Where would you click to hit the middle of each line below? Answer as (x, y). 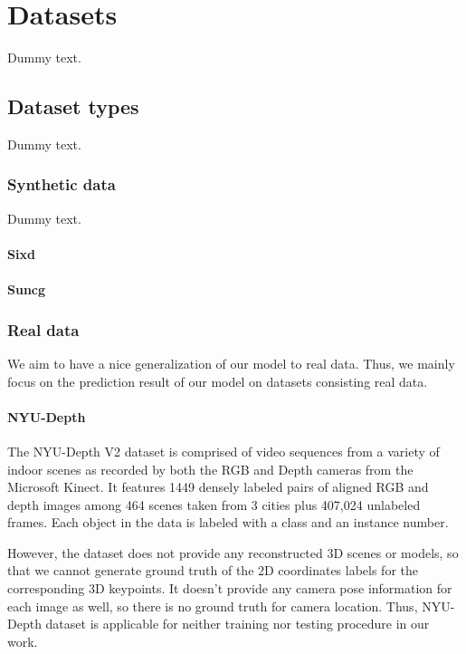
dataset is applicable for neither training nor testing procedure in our (238, 624)
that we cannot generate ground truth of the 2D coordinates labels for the (213, 570)
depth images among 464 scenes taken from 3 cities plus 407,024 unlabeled (214, 504)
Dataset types (73, 106)
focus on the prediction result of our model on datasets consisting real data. (218, 381)
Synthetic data (62, 184)
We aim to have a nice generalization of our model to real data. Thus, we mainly (231, 363)
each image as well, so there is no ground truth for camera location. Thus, (213, 606)
